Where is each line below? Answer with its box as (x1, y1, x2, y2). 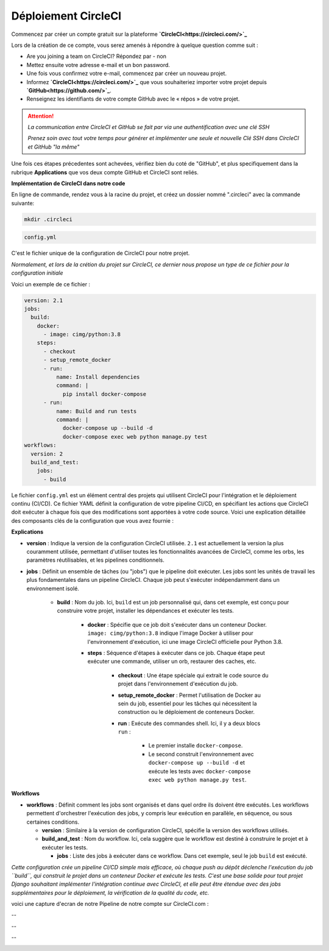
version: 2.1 (24, 297, 63, 304)
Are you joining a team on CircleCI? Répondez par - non (26, 52, 167, 60)
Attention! (27, 112, 54, 119)
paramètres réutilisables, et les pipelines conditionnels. (26, 556, 164, 564)
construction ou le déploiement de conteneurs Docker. (118, 709, 255, 716)
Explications (11, 528, 44, 536)
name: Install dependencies (55, 373, 140, 381)
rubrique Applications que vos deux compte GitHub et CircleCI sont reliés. (11, 168, 199, 176)
